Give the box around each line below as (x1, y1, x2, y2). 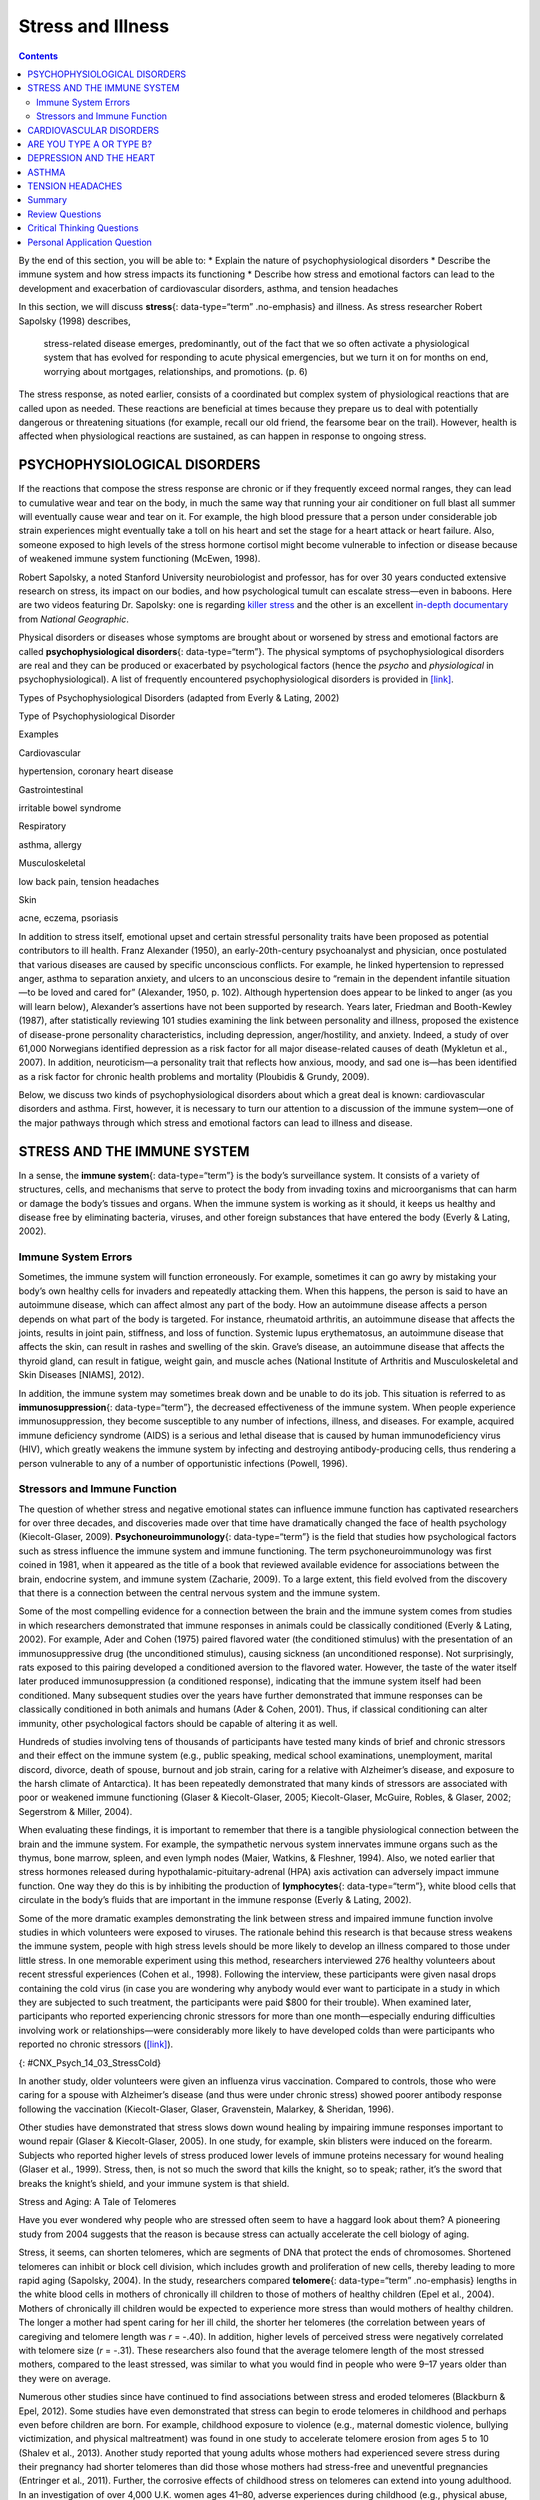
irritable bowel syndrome (18, 802, 122, 814)
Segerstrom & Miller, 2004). (18, 1805, 133, 1817)
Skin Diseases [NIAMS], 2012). (18, 1369, 145, 1381)
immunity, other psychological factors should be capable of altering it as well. (18, 1717, 339, 1729)
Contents (18, 50, 59, 62)
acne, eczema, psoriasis (18, 912, 119, 924)
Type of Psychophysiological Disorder (18, 710, 175, 722)
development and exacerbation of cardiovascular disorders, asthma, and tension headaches (18, 282, 399, 294)
